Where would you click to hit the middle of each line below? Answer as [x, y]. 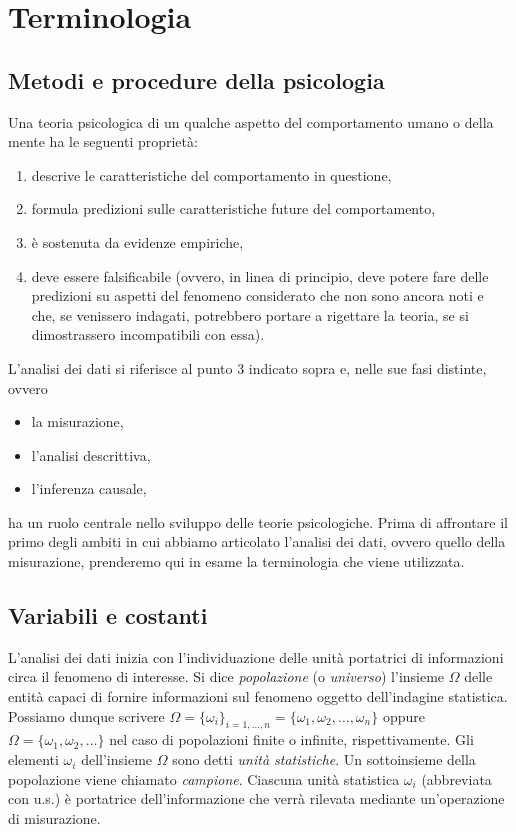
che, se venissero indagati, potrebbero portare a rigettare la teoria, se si [250, 314]
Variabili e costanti [108, 615]
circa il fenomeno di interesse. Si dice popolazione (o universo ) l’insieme [226, 676]
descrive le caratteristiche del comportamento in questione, [211, 174]
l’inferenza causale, [89, 488]
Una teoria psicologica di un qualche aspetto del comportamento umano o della [251, 121]
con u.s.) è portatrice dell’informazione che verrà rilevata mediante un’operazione [256, 798]
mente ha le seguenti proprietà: [103, 141]
